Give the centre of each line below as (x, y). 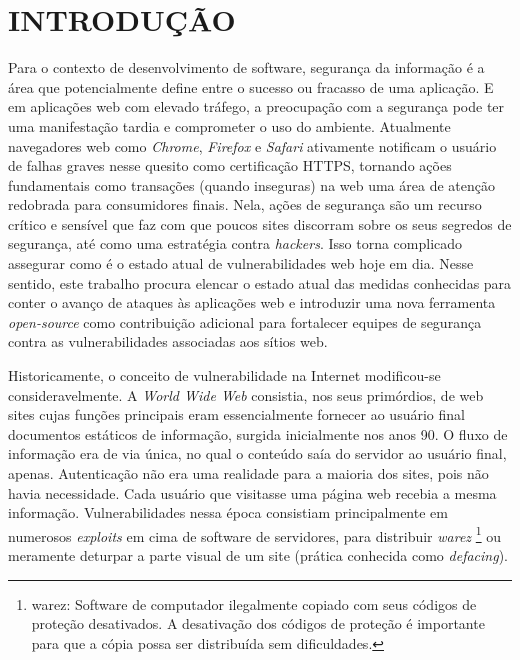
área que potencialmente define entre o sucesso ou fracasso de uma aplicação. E (251, 86)
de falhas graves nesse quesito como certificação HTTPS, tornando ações (230, 165)
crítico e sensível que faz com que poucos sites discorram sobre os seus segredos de (260, 223)
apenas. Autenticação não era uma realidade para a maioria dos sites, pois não (248, 473)
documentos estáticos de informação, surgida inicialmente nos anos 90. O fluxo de (258, 433)
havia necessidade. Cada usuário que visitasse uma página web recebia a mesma (252, 492)
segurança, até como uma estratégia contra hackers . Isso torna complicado (235, 243)
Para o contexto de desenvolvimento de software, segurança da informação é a (246, 67)
